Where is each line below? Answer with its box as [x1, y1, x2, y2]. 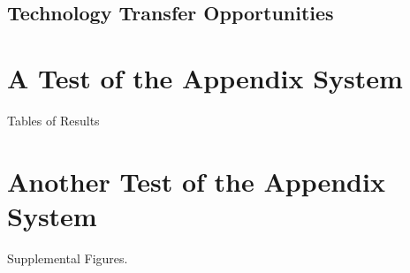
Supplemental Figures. [7, 248, 128, 267]
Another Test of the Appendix [7, 163, 385, 199]
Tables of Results [7, 110, 100, 129]
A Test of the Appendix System [7, 59, 403, 95]
